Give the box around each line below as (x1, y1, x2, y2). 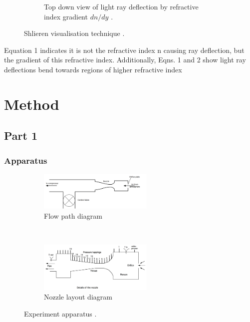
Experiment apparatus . (24, 308, 97, 319)
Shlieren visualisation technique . (24, 28, 125, 38)
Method (4, 93, 59, 114)
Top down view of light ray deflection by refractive (44, 1, 199, 11)
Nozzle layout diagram (44, 292, 112, 302)
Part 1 (4, 128, 38, 143)
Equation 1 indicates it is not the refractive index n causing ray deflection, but (4, 44, 245, 55)
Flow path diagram (44, 210, 102, 221)
